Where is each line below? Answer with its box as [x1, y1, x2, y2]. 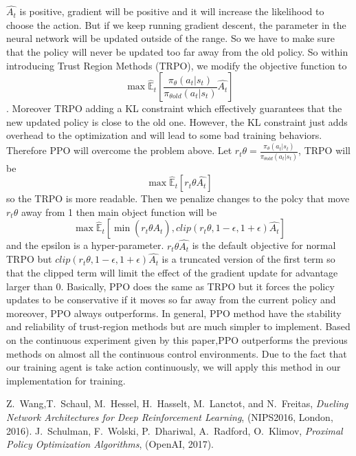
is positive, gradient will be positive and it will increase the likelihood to [19, 4, 324, 19]
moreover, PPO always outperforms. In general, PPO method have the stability [6, 305, 342, 320]
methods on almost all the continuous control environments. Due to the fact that [6, 346, 347, 360]
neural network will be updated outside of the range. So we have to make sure [6, 31, 335, 45]
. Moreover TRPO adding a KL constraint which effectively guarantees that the [6, 101, 342, 116]
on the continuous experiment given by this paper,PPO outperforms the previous [6, 332, 348, 347]
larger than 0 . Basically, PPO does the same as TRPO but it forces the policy [6, 279, 335, 293]
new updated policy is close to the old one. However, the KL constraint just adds [6, 114, 348, 129]
